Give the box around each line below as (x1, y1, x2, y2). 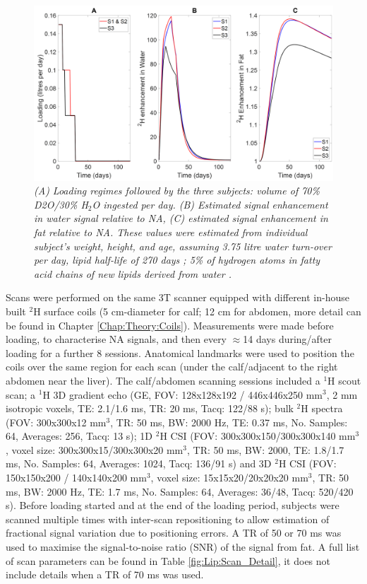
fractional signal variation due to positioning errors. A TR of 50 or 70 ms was (6, 525, 342, 540)
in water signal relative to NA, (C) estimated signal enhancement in (34, 211, 328, 226)
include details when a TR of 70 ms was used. (6, 567, 204, 582)
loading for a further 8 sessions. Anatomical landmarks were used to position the (6, 345, 354, 360)
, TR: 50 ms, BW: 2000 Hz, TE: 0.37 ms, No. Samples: (110, 414, 348, 429)
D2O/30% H (34, 197, 88, 211)
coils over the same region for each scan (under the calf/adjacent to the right (6, 359, 338, 374)
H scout (327, 373, 361, 387)
